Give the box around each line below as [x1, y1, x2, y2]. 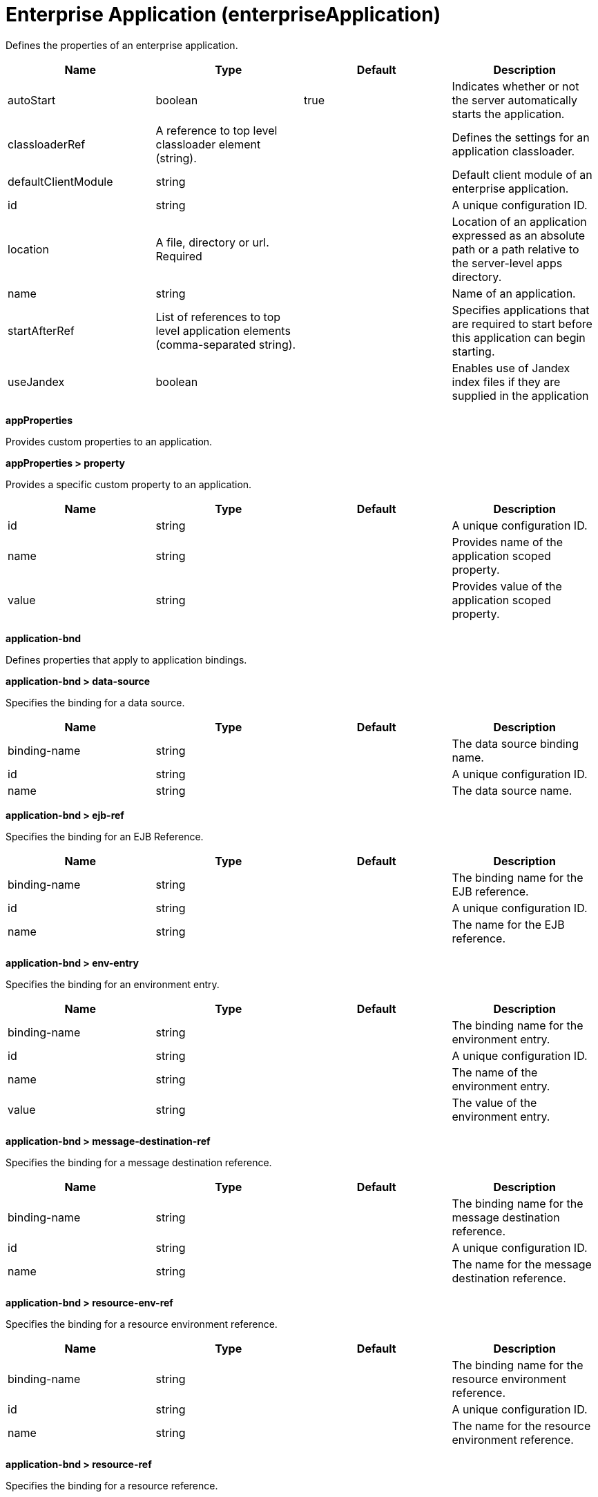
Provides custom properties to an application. [6, 435, 213, 447]
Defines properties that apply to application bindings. [6, 653, 247, 666]
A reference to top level [155, 123, 278, 137]
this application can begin [452, 330, 586, 345]
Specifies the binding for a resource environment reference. [6, 1317, 278, 1330]
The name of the [452, 1065, 538, 1079]
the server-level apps [452, 255, 563, 270]
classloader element [155, 137, 261, 151]
